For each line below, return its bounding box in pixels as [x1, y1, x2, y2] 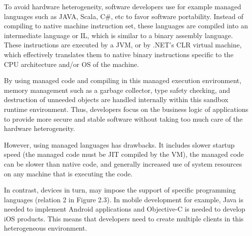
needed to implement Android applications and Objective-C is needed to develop [4, 204, 246, 214]
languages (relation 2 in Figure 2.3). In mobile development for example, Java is [4, 194, 244, 204]
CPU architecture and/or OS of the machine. [4, 59, 139, 69]
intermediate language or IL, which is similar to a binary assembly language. [4, 30, 233, 40]
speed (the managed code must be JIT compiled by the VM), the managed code [4, 149, 244, 159]
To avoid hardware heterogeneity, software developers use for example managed [4, 1, 241, 11]
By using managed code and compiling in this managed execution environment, [4, 75, 242, 86]
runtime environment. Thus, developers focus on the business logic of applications [4, 104, 249, 114]
